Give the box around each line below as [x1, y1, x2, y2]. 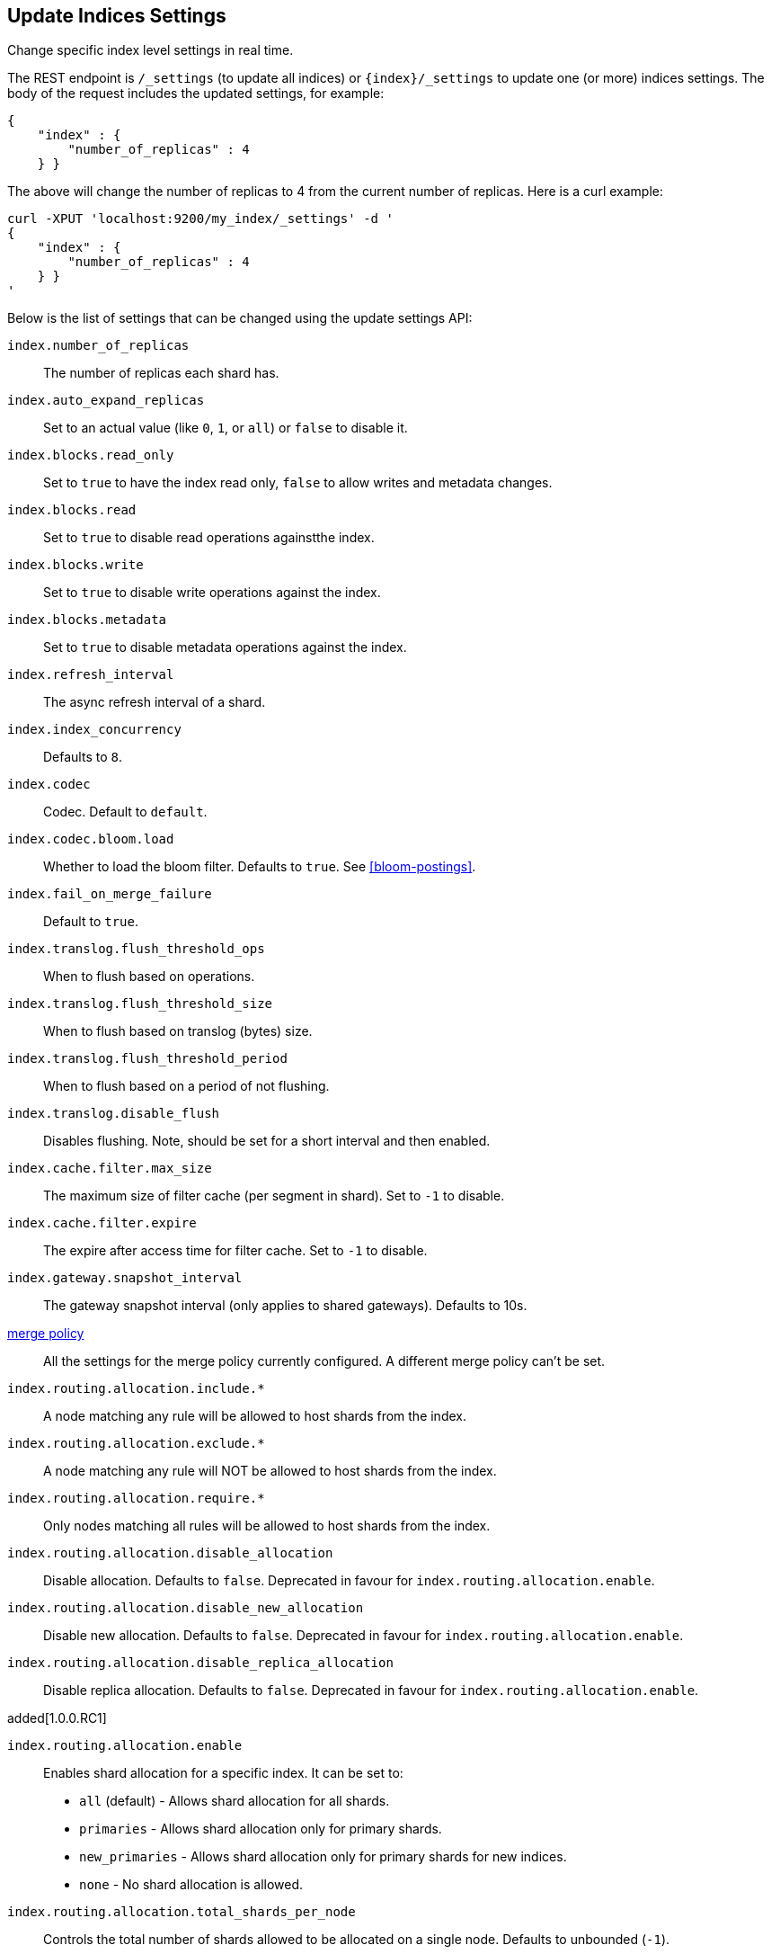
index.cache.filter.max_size [7, 1161, 212, 1176]
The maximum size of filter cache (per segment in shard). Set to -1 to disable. [43, 1188, 505, 1204]
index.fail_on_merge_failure [7, 887, 212, 902]
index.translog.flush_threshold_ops [7, 941, 265, 957]
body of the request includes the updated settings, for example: [7, 85, 385, 102]
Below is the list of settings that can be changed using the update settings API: [7, 310, 473, 326]
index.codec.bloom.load [7, 832, 174, 847]
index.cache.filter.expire [7, 1216, 197, 1231]
